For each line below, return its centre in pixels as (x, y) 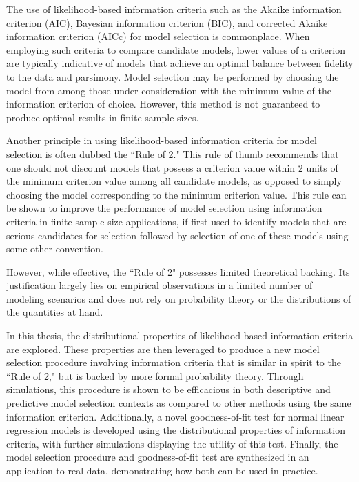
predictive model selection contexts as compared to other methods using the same (179, 403)
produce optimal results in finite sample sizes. (103, 117)
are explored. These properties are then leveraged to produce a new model (163, 349)
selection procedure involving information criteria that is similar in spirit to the (174, 362)
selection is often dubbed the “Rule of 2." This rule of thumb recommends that (173, 153)
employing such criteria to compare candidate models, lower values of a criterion (176, 49)
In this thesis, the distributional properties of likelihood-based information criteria (180, 335)
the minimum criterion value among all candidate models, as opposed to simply (174, 181)
